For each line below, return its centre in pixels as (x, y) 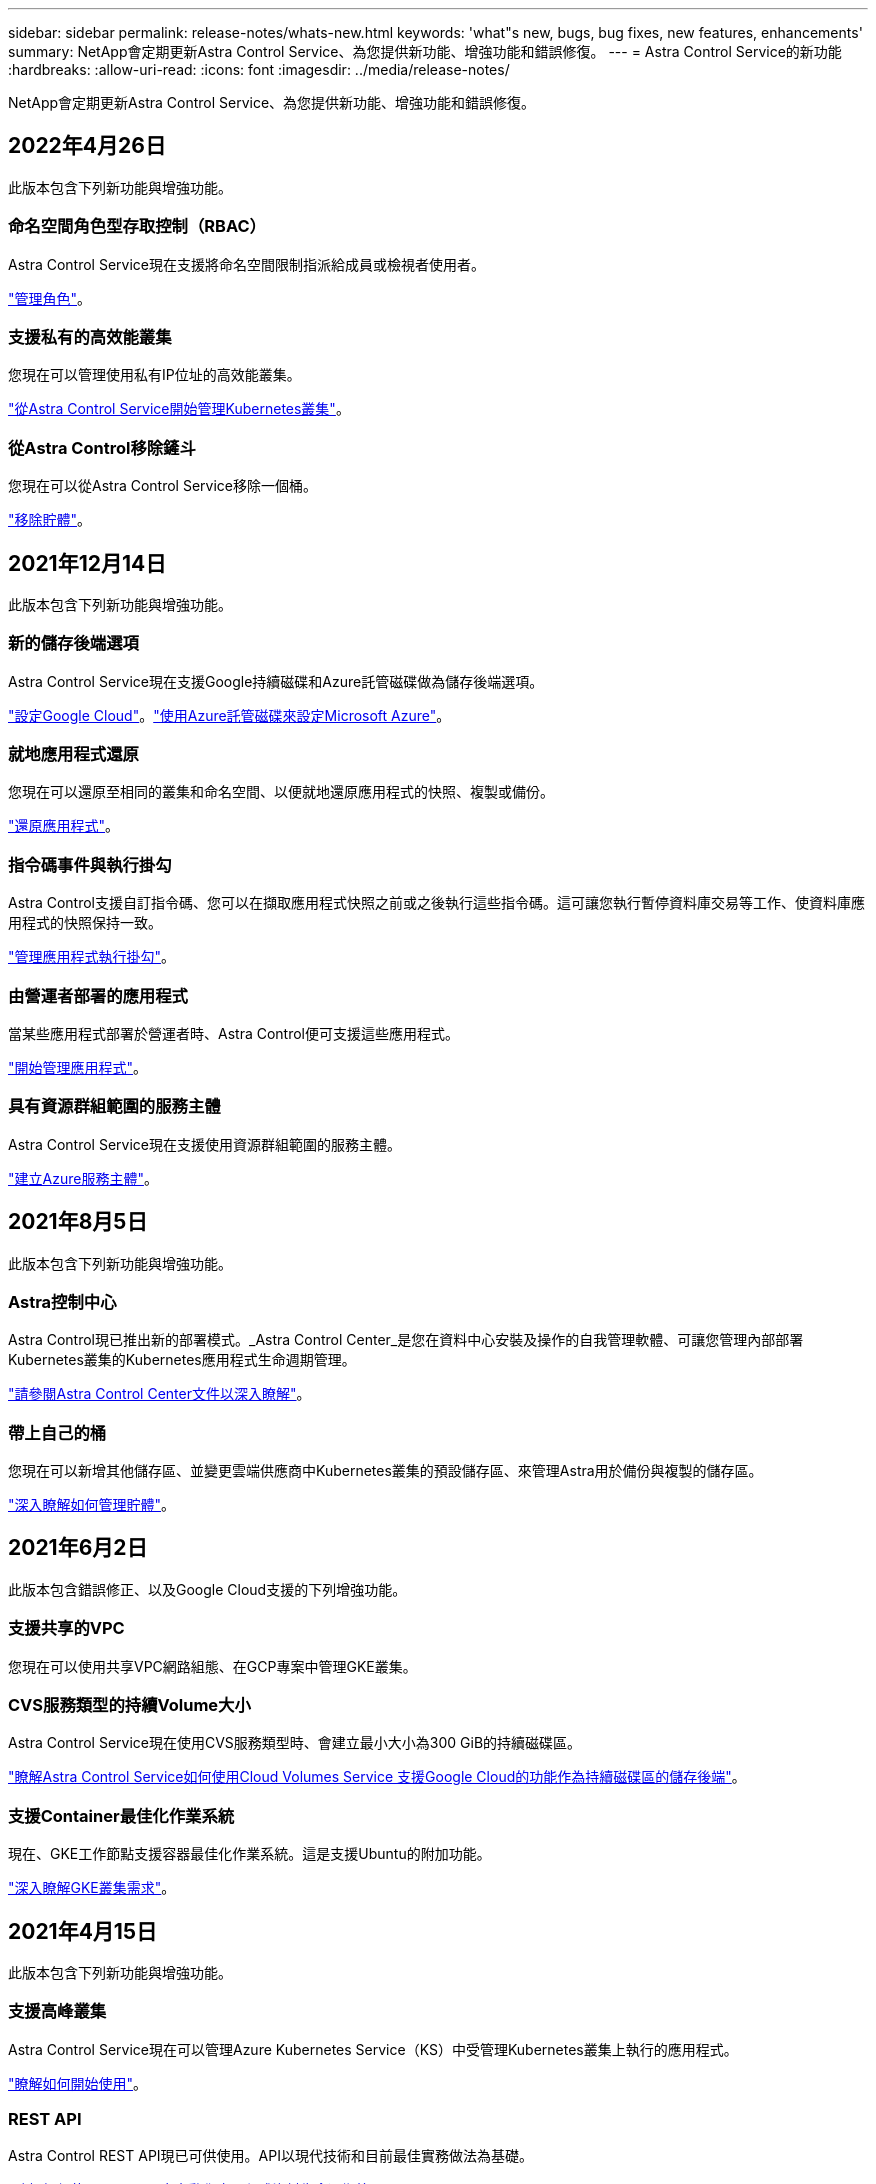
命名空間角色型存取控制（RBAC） (137, 226)
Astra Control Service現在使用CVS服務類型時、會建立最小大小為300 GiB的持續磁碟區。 (295, 1743)
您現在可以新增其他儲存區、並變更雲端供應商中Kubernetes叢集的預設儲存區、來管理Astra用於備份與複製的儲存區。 (385, 1471)
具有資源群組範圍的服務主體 (114, 1106)
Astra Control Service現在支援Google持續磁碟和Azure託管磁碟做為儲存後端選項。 (276, 681)
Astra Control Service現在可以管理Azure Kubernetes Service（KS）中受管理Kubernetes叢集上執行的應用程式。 (373, 2049)
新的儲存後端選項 (73, 643)
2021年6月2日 (78, 1548)
